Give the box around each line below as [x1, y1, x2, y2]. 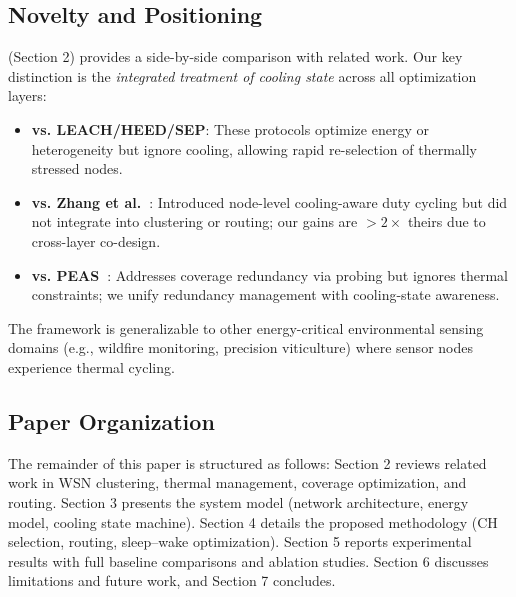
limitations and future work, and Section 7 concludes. [8, 570, 336, 591]
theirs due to [407, 211, 486, 232]
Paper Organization [8, 405, 215, 436]
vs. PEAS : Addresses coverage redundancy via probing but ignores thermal [31, 264, 508, 285]
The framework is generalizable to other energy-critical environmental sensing [8, 317, 484, 338]
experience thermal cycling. [8, 356, 175, 377]
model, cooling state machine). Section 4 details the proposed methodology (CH [8, 511, 498, 532]
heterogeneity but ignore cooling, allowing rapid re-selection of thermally [31, 138, 477, 159]
